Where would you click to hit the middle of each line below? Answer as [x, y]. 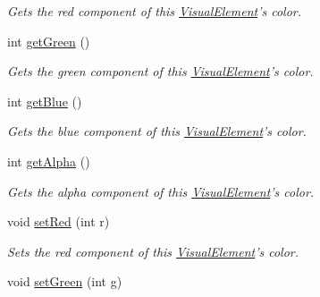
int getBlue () [45, 101]
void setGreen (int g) [65, 281]
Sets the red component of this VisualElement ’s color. [153, 251]
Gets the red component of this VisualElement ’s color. [155, 11]
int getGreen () [49, 41]
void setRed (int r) [59, 221]
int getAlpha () [49, 161]
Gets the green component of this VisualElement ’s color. [160, 71]
